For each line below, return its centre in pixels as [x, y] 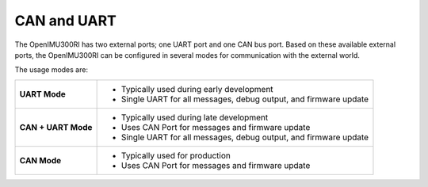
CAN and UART [65, 21]
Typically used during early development [197, 89]
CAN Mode [40, 160]
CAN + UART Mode [56, 127]
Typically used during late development [195, 117]
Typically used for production [176, 155]
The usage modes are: [52, 70]
